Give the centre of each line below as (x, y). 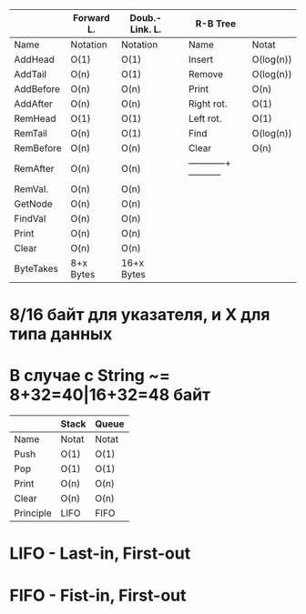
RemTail (31, 133)
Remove (206, 74)
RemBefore (38, 148)
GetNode (33, 204)
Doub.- (146, 18)
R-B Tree (216, 24)
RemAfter (34, 169)
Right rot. (208, 104)
